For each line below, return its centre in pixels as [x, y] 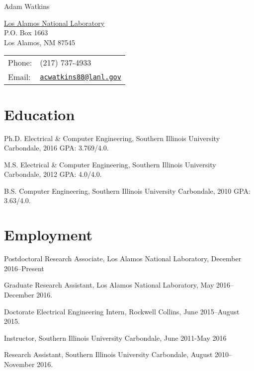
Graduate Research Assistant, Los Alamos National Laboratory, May [109, 285]
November [19, 364]
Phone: [20, 63]
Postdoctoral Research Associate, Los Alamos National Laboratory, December [123, 259]
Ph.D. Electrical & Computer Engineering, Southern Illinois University [112, 138]
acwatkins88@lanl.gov [81, 77]
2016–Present [24, 268]
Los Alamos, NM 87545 [40, 42]
